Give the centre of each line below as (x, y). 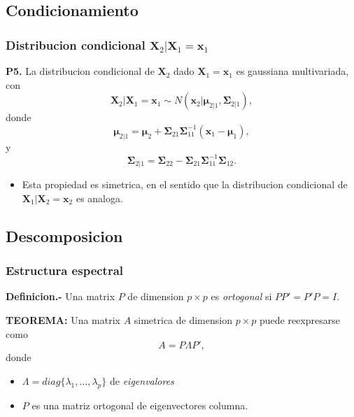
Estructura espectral (65, 270)
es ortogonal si (241, 296)
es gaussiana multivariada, (292, 71)
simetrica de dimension (183, 319)
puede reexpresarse (299, 319)
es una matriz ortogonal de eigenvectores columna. (140, 405)
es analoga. (99, 198)
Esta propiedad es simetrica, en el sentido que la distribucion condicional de (185, 184)
